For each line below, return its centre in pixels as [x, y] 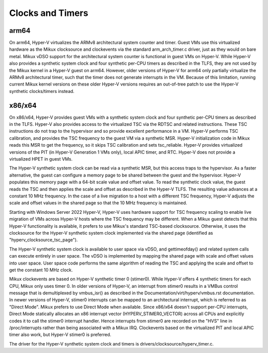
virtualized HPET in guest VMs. [41, 159]
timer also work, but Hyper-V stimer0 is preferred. [60, 335]
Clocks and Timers [49, 13]
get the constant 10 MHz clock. [41, 270]
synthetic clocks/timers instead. [42, 91]
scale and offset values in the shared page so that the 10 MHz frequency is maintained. [98, 203]
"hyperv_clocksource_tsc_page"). [43, 240]
